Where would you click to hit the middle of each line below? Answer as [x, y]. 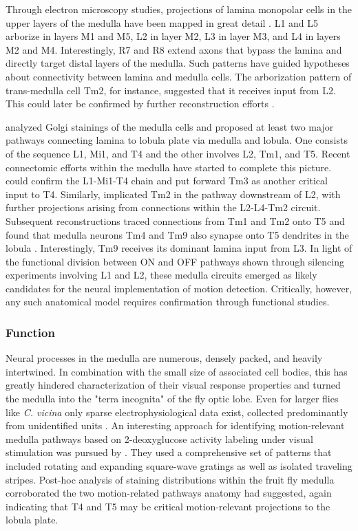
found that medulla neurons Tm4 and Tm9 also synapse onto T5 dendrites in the [177, 234]
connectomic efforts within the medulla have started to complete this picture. [169, 167]
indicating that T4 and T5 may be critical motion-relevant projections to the [168, 506]
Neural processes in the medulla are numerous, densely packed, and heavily [164, 358]
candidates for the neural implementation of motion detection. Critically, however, [179, 288]
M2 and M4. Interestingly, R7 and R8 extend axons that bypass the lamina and [174, 49]
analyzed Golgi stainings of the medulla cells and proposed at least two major [170, 126]
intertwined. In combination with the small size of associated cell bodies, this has [177, 371]
